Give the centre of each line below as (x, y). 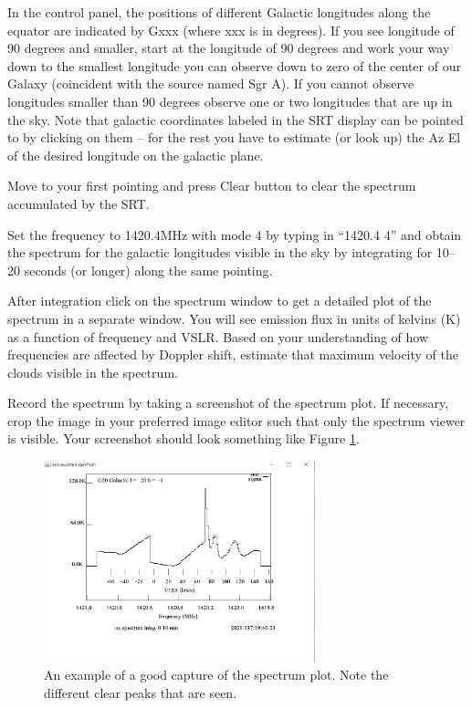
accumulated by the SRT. (79, 203)
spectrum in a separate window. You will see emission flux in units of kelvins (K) (234, 318)
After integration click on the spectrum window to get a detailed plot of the (220, 301)
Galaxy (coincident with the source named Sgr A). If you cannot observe (211, 83)
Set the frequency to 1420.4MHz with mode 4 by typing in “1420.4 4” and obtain (235, 234)
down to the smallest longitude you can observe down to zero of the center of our (234, 65)
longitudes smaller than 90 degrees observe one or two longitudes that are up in (230, 101)
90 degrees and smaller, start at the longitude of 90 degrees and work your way (229, 48)
